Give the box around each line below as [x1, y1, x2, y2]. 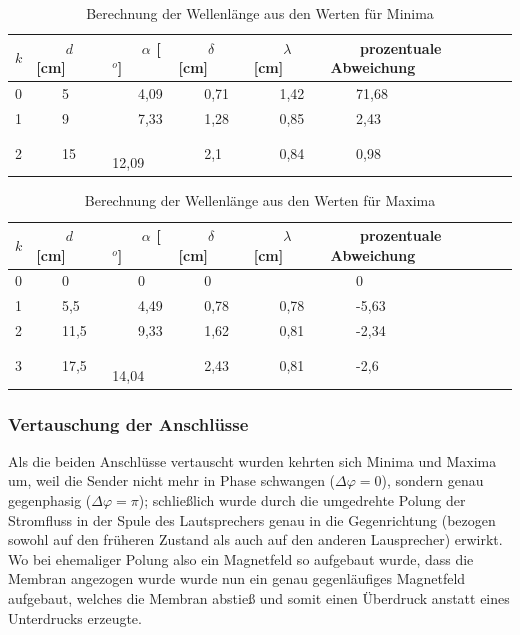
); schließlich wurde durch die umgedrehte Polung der [138, 490, 466, 511]
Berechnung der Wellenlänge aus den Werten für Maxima [84, 190, 436, 211]
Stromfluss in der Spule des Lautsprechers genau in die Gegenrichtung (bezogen [8, 509, 496, 530]
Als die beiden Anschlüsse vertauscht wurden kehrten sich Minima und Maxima [8, 450, 497, 471]
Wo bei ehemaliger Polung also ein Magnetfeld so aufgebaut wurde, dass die [8, 548, 474, 569]
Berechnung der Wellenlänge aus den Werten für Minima [86, 3, 434, 23]
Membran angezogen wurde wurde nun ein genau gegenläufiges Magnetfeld [8, 568, 466, 589]
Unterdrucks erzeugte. [8, 607, 142, 628]
